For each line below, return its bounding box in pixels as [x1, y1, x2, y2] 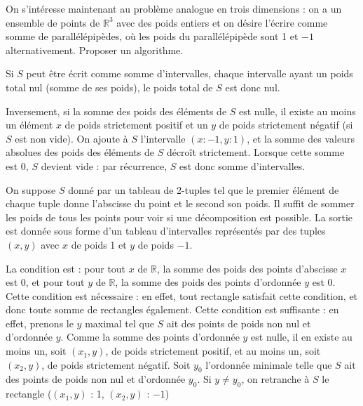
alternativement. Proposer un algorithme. [6, 42, 184, 57]
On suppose [6, 182, 56, 197]
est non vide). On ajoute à [15, 131, 128, 145]
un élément [6, 117, 53, 132]
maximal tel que [85, 315, 154, 330]
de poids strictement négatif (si [219, 117, 353, 132]
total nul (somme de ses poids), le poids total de [6, 79, 213, 94]
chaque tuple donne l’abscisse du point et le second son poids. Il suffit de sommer [6, 196, 355, 211]
